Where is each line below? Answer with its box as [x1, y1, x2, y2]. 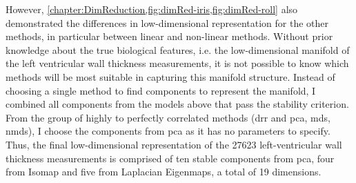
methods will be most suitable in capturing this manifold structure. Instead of [6, 69, 335, 84]
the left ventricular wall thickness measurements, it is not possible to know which [6, 56, 349, 70]
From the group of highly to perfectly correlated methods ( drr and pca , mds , [6, 110, 330, 124]
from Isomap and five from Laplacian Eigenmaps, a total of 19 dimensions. [6, 164, 322, 179]
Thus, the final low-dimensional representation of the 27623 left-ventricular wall [6, 137, 342, 151]
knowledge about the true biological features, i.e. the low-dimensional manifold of [6, 42, 350, 57]
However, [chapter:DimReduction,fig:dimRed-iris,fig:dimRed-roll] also [6, 2, 298, 16]
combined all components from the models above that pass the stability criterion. [6, 97, 349, 111]
